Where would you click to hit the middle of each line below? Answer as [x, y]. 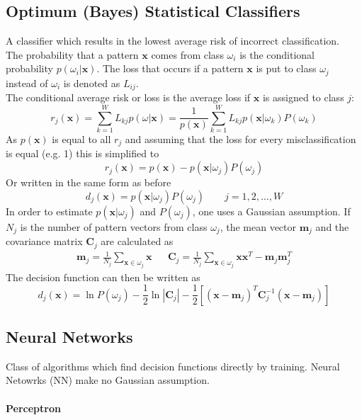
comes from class [187, 54]
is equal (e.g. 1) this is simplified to [83, 153]
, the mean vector [258, 226]
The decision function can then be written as [103, 277]
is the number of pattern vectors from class [114, 226]
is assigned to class [303, 97]
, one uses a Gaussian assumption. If [271, 211]
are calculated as [137, 241]
